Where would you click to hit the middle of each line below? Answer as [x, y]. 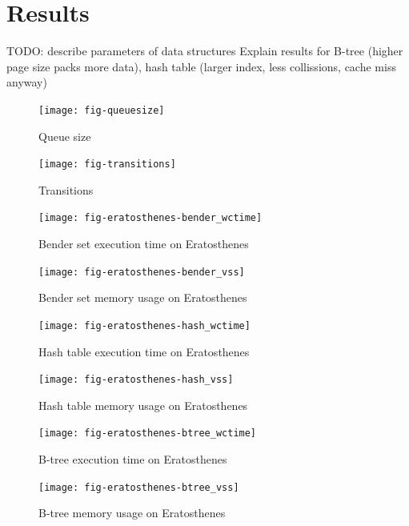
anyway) [27, 82]
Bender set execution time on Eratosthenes [144, 244]
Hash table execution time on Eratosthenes [144, 351]
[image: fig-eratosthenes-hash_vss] [136, 380]
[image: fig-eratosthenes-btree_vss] [139, 487]
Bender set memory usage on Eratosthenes [143, 297]
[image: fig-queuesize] [102, 110]
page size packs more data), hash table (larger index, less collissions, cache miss [201, 66]
